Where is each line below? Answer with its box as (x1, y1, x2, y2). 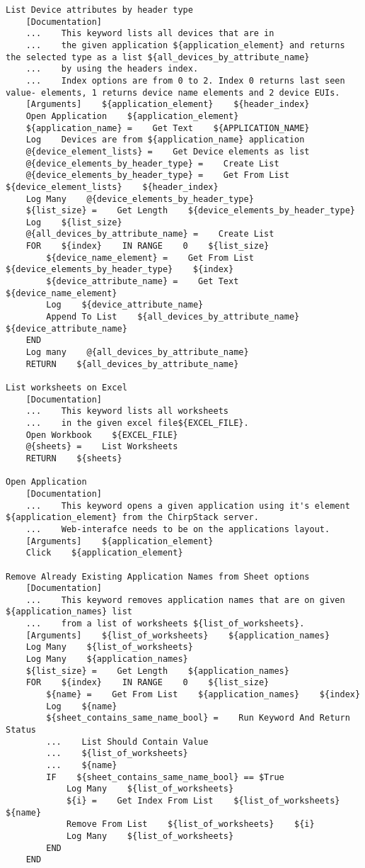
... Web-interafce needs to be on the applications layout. (25, 524, 330, 534)
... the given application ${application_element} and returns (25, 40, 345, 50)
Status (6, 725, 36, 735)
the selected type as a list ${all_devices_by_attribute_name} (6, 52, 310, 62)
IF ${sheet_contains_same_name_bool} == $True (46, 772, 284, 782)
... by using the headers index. (25, 64, 199, 74)
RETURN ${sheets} (25, 453, 122, 463)
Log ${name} (46, 701, 117, 711)
